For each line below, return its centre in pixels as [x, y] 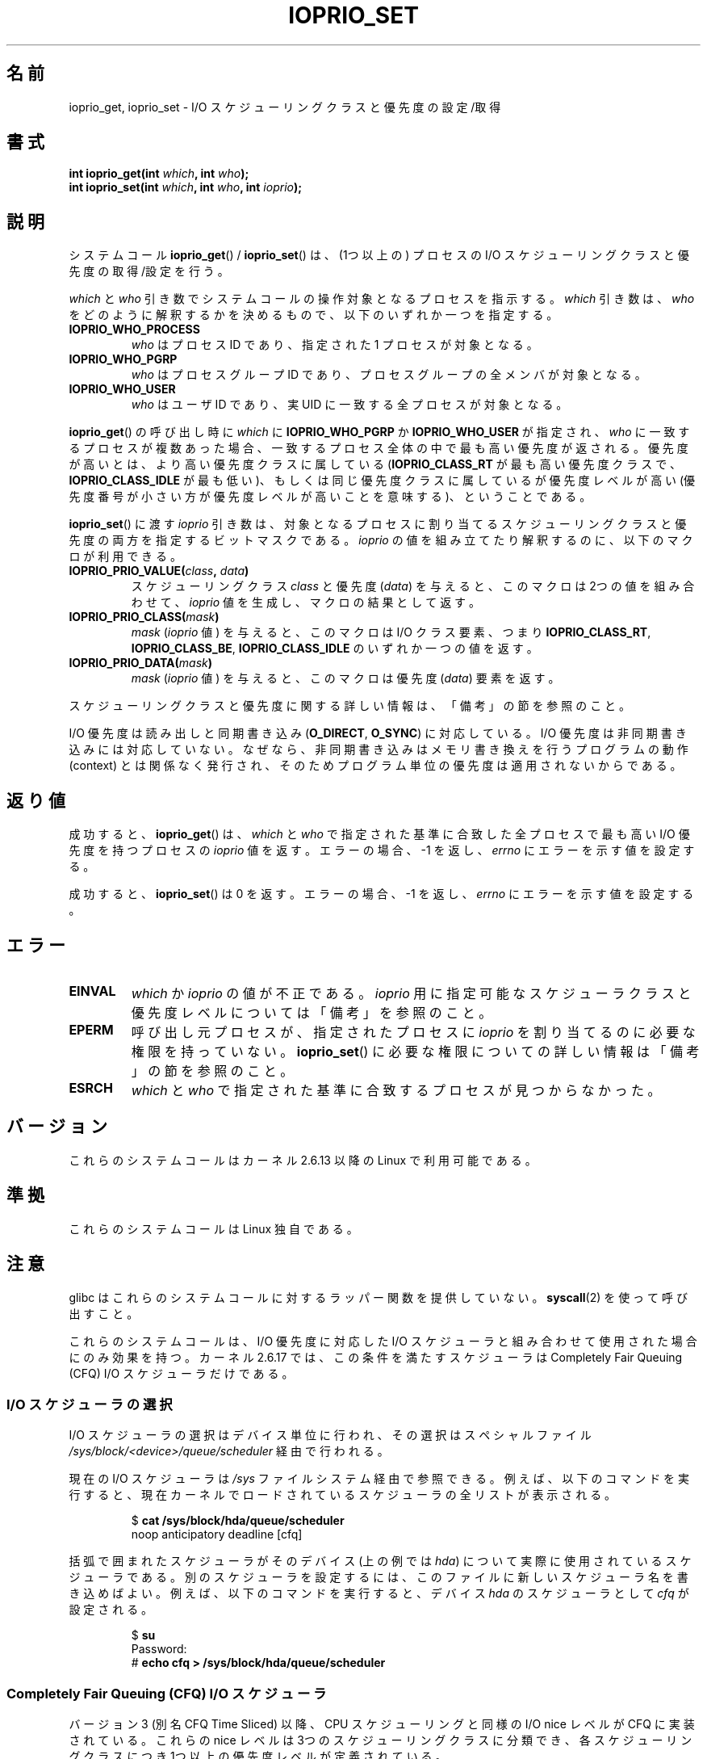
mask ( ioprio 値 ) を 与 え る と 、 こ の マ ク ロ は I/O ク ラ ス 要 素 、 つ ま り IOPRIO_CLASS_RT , [391, 632]
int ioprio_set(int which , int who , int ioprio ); [186, 187]
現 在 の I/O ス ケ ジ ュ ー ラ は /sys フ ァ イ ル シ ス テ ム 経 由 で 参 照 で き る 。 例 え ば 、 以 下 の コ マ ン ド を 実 [379, 1479]
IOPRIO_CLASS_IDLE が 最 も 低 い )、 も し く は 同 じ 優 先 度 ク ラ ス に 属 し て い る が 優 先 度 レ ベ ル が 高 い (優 [382, 481]
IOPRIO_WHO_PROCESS [134, 330]
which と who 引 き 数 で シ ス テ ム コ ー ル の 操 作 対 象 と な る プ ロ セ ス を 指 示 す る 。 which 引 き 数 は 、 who [382, 299]
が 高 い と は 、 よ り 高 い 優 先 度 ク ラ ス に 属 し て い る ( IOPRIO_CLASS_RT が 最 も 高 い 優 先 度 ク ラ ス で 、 [375, 464]
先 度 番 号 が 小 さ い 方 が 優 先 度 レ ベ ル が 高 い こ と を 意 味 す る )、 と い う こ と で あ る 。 [330, 497]
